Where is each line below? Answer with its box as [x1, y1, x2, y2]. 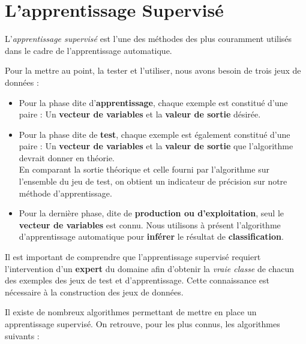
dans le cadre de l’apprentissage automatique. [5, 44, 172, 56]
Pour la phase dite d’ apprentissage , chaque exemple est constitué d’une [19, 96, 288, 108]
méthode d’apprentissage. [19, 186, 112, 199]
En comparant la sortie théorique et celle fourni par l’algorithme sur [19, 163, 269, 176]
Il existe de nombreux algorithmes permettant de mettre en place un [5, 306, 257, 318]
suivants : [5, 329, 40, 342]
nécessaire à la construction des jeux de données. [5, 285, 184, 298]
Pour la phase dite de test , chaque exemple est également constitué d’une [19, 128, 290, 140]
